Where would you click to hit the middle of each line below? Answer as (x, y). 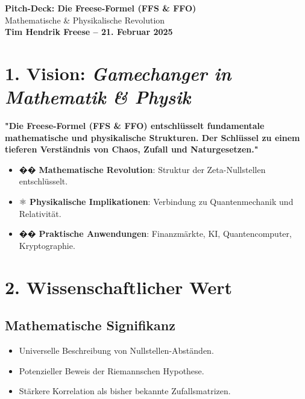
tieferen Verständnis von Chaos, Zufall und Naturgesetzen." (132, 149)
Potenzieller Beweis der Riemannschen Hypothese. (112, 370)
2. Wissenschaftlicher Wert (119, 287)
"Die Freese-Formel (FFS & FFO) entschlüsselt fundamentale (135, 126)
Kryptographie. (47, 245)
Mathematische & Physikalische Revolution (85, 20)
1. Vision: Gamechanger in (118, 73)
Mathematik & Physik (98, 97)
